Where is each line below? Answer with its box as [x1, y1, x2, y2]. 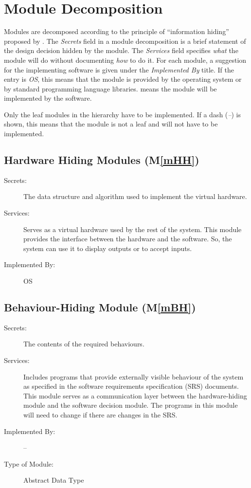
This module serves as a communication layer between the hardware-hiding [23, 390, 247, 400]
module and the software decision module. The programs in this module [23, 400, 238, 410]
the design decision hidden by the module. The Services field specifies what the [4, 45, 238, 55]
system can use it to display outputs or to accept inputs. [23, 243, 192, 253]
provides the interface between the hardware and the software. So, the [23, 234, 232, 244]
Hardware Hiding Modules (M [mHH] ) [4, 152, 199, 167]
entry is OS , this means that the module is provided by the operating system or [4, 74, 242, 84]
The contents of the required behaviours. [23, 339, 144, 349]
